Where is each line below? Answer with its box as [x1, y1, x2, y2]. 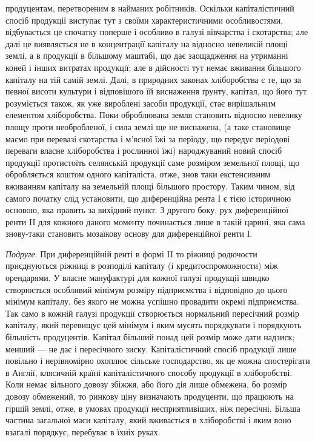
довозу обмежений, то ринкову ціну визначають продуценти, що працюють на [5, 390, 294, 402]
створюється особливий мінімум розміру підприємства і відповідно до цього [5, 283, 288, 295]
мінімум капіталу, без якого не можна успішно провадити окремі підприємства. [5, 295, 299, 308]
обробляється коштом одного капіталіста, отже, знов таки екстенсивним [5, 168, 271, 180]
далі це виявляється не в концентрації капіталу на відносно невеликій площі [5, 37, 288, 50]
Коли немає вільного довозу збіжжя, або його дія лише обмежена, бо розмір [5, 378, 287, 391]
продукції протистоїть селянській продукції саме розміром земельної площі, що [5, 156, 300, 168]
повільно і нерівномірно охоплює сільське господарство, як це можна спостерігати [5, 354, 310, 367]
